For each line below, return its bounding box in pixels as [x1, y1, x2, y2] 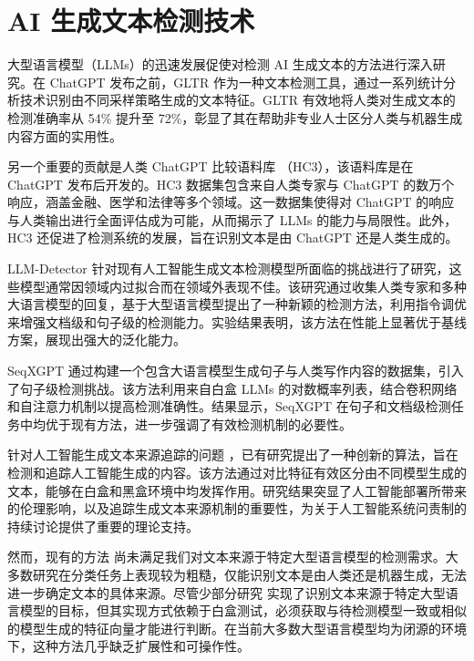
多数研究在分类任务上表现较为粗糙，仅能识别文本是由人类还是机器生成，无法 [7, 564, 467, 584]
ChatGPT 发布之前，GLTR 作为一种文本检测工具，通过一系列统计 [49, 72, 443, 91]
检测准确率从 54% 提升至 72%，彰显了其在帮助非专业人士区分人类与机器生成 [7, 108, 463, 127]
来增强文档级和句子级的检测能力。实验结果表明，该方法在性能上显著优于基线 [7, 312, 467, 331]
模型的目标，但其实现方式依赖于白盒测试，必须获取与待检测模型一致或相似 [19, 601, 467, 620]
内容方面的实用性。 [7, 126, 122, 145]
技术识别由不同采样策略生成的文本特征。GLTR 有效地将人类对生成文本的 [19, 90, 456, 109]
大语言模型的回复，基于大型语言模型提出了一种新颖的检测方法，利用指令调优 [7, 294, 467, 314]
